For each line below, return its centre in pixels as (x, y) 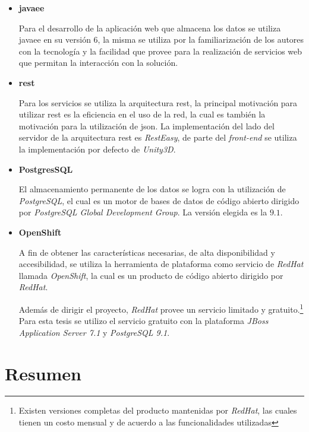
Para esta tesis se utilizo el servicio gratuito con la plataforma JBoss (144, 321)
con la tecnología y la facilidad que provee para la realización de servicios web (160, 51)
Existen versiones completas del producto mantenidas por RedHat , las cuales (158, 410)
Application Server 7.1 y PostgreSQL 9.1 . (94, 332)
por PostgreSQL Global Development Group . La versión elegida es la (143, 212)
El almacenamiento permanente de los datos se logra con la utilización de (152, 189)
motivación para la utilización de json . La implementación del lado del (146, 126)
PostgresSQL (46, 169)
